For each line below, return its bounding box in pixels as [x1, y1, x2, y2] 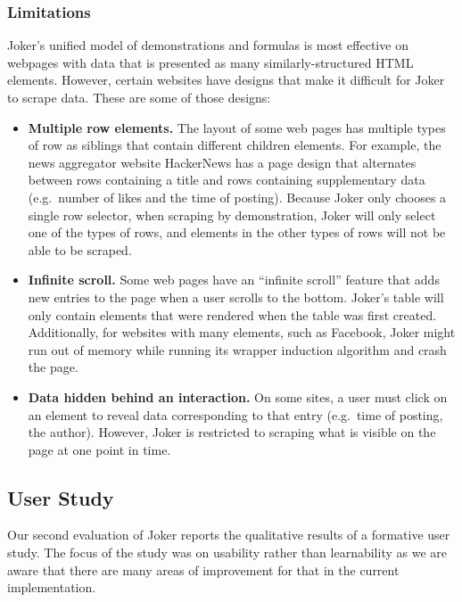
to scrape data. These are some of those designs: [7, 88, 271, 106]
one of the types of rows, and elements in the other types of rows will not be [28, 223, 446, 242]
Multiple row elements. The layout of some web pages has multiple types [28, 118, 446, 136]
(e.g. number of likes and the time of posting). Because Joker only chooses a [28, 187, 447, 206]
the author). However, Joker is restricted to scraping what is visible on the [28, 423, 436, 441]
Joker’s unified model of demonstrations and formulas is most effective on [7, 36, 408, 54]
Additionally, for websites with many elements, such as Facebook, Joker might [28, 323, 456, 342]
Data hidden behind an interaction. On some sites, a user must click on [28, 387, 448, 406]
